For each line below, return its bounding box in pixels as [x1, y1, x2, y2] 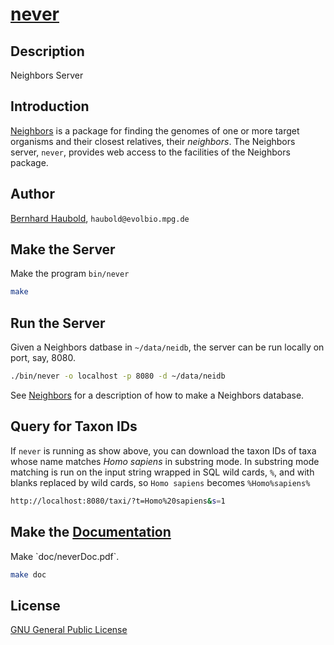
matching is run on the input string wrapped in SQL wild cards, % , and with [10, 466, 315, 478]
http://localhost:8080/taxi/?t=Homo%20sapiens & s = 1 [10, 496, 226, 506]
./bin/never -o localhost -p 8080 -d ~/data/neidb [10, 371, 226, 382]
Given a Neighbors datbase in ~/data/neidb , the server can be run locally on [10, 341, 325, 353]
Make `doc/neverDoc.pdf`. [10, 550, 120, 562]
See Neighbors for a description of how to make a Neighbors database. [10, 389, 305, 401]
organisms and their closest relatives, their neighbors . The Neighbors [10, 135, 296, 147]
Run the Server [10, 314, 106, 332]
